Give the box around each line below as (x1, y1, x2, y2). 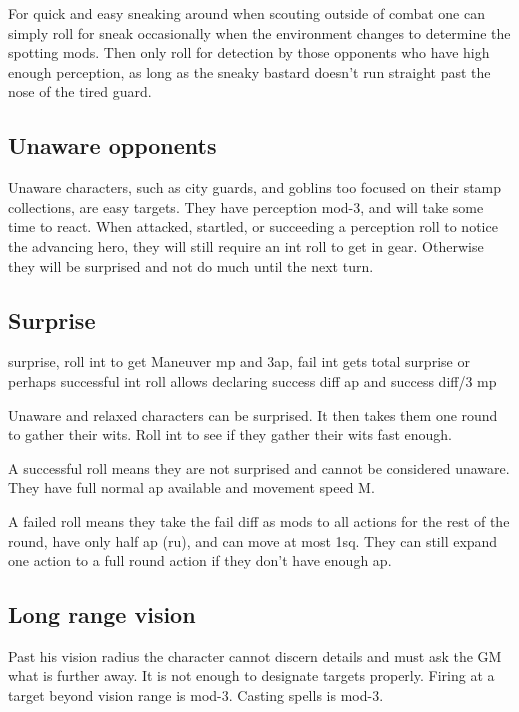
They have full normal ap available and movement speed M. (8, 477, 375, 498)
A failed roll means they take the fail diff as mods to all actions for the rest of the (8, 510, 510, 531)
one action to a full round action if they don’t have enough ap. (8, 550, 392, 571)
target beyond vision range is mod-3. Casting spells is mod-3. (8, 685, 384, 706)
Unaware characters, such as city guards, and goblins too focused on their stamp (8, 177, 502, 198)
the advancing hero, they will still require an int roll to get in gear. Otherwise (8, 235, 484, 256)
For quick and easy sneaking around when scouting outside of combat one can (8, 3, 485, 23)
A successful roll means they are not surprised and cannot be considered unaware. (8, 457, 510, 478)
